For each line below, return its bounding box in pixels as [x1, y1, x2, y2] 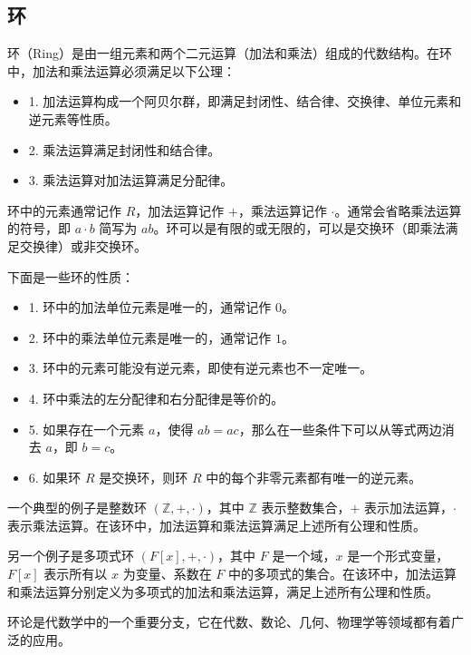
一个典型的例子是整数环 [7, 498, 147, 517]
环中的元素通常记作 [7, 200, 121, 220]
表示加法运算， [364, 498, 454, 517]
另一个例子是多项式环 [7, 546, 134, 565]
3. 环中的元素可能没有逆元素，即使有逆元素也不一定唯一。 [28, 358, 373, 377]
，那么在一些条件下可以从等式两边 [238, 419, 442, 438]
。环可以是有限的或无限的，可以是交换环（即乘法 [153, 219, 446, 238]
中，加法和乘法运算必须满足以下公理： [7, 61, 235, 80]
